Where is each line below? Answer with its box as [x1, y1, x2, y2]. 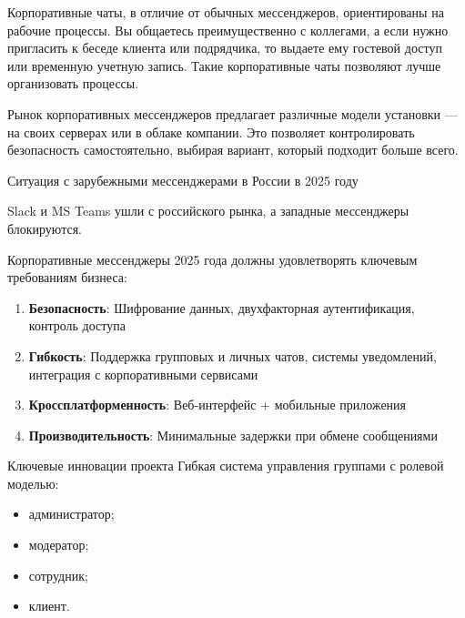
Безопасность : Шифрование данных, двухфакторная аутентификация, [28, 298, 415, 317]
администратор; [28, 504, 115, 523]
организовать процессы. [7, 74, 139, 93]
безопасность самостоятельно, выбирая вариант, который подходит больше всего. [7, 140, 459, 159]
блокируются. [7, 218, 82, 238]
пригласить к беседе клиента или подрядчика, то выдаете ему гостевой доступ [7, 38, 442, 57]
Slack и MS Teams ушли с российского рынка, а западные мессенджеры [7, 201, 409, 220]
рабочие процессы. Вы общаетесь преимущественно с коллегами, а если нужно [7, 20, 449, 39]
